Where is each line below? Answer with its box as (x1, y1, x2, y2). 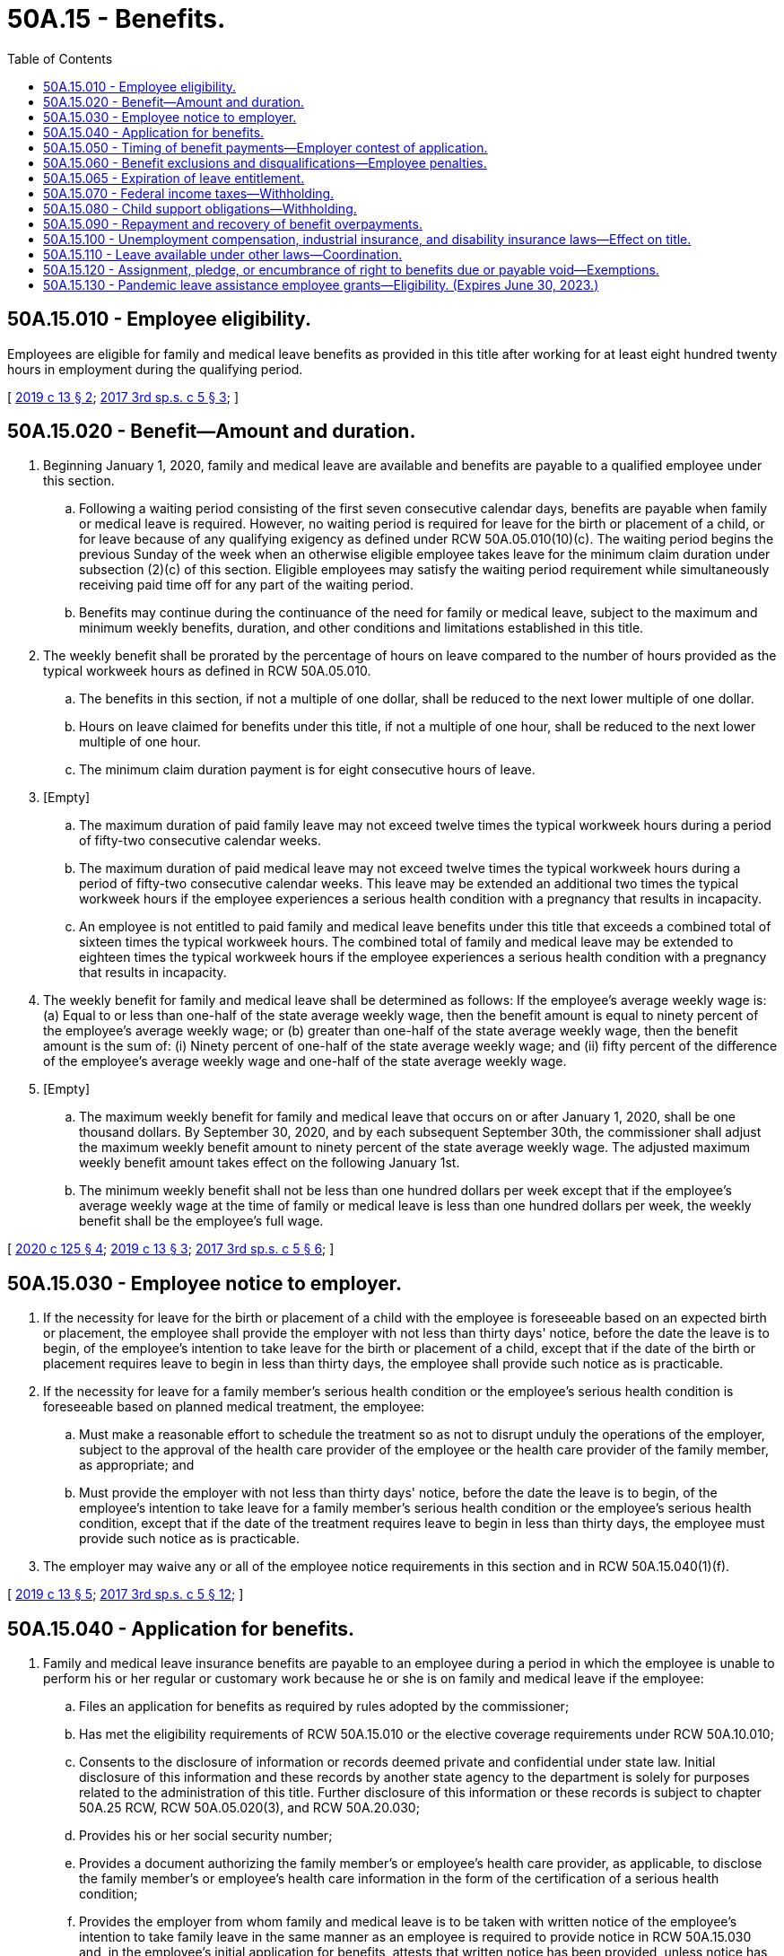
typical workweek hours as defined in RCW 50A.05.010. (43, 663, 371, 679)
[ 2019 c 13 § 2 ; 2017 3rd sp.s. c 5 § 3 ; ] (7, 389, 240, 405)
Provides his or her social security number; (79, 1828, 333, 1844)
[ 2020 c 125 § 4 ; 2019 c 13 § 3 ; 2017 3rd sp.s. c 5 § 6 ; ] (7, 1241, 335, 1257)
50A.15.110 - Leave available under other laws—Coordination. (43, 246, 403, 262)
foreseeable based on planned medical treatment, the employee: (43, 1399, 425, 1415)
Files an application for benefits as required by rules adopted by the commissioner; (79, 1698, 570, 1715)
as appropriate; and (79, 1457, 195, 1473)
